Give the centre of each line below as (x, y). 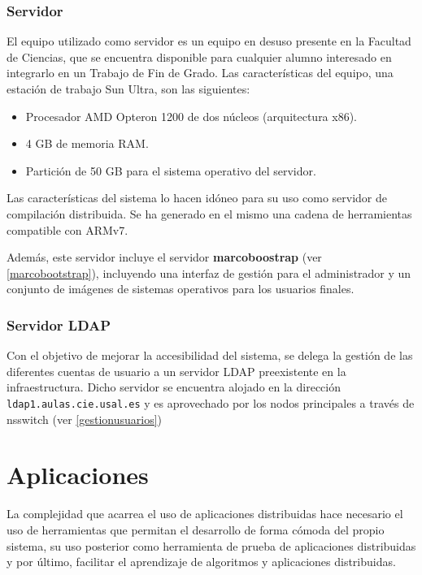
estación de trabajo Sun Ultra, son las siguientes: (128, 89)
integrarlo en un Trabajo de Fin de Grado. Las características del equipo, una (200, 73)
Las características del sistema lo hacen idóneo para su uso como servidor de (197, 198)
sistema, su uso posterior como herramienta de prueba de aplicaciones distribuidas (211, 545)
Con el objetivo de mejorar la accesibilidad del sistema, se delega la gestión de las (210, 355)
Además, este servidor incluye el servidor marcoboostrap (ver (164, 257)
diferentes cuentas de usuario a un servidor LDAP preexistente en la (176, 371)
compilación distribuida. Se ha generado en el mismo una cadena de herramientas (209, 213)
